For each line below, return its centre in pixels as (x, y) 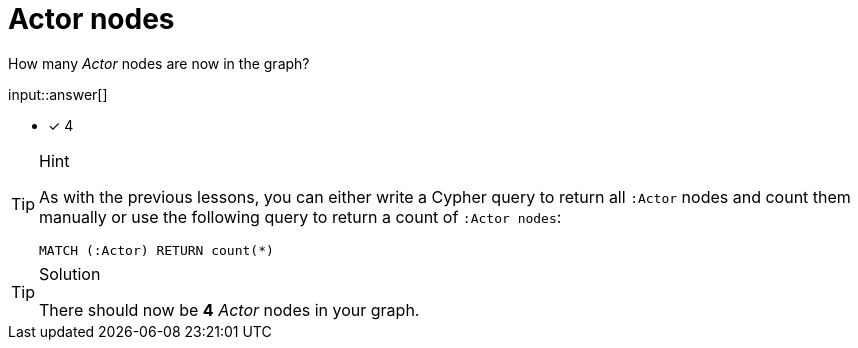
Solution (70, 273)
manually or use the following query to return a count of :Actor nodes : (300, 216)
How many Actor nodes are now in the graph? (159, 63)
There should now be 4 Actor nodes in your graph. (229, 309)
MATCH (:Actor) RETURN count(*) (156, 250)
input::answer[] (58, 94)
